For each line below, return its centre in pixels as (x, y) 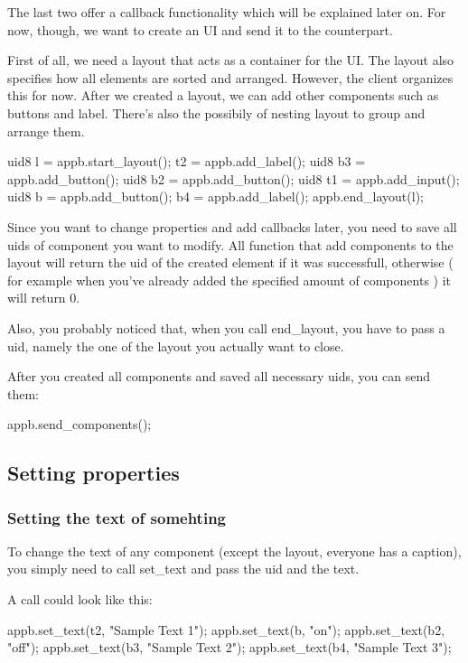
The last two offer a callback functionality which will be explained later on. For (227, 12)
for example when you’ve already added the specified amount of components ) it (229, 280)
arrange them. (46, 131)
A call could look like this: (80, 599)
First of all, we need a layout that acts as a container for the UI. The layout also (231, 60)
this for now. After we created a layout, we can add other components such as (223, 95)
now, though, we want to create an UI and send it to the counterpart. (200, 29)
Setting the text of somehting (117, 517)
